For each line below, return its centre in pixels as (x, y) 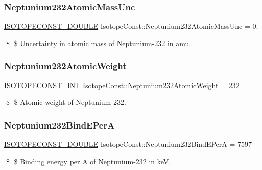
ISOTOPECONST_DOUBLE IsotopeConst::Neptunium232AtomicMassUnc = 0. (131, 26)
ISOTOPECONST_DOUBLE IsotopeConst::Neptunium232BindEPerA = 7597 (128, 144)
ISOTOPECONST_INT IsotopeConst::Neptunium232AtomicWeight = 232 (122, 85)
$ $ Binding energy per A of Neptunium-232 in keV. (88, 161)
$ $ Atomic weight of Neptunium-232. (66, 102)
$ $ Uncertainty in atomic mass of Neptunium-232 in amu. (99, 43)
